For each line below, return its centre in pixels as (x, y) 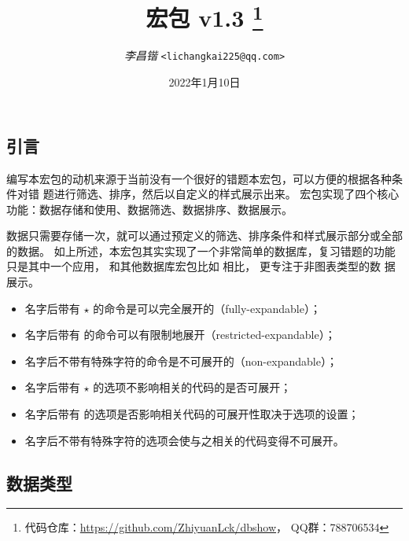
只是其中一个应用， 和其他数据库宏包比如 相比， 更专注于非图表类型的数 (193, 266)
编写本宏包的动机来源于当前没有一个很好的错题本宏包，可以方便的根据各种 (199, 178)
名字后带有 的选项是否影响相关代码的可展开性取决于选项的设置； (192, 414)
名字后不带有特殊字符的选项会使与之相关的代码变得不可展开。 (184, 440)
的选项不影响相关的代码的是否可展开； (192, 387)
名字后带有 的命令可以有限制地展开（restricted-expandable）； (180, 335)
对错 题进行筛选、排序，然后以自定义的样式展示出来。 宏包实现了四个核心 (208, 194)
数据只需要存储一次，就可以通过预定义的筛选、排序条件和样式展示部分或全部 (204, 236)
